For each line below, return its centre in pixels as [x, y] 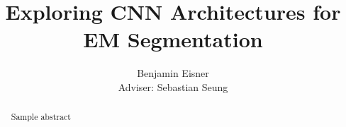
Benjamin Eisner [173, 73]
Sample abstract [41, 117]
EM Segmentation [173, 39]
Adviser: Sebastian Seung [173, 86]
